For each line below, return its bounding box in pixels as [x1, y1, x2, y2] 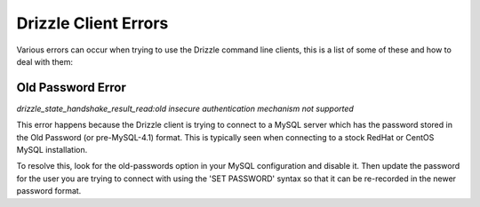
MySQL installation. [16, 145, 88, 155]
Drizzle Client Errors [16, 13, 169, 33]
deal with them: [16, 56, 74, 67]
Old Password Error [16, 80, 126, 95]
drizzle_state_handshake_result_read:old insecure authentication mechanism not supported [16, 103, 355, 114]
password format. [16, 186, 82, 196]
